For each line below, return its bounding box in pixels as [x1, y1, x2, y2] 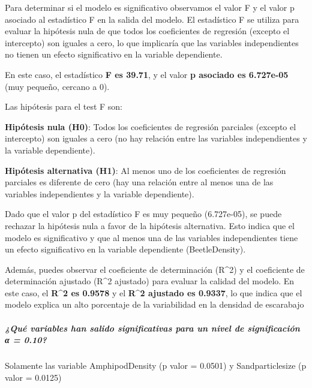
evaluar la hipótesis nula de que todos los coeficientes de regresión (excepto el [5, 25, 290, 37]
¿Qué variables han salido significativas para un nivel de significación [5, 321, 300, 334]
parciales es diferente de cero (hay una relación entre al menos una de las [5, 176, 274, 188]
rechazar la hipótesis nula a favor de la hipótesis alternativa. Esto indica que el [5, 219, 295, 231]
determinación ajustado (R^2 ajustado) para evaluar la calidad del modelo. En [5, 275, 295, 287]
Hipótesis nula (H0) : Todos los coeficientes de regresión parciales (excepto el [5, 120, 296, 133]
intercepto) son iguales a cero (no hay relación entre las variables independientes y [5, 132, 307, 145]
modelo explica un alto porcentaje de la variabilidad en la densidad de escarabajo [5, 298, 304, 311]
